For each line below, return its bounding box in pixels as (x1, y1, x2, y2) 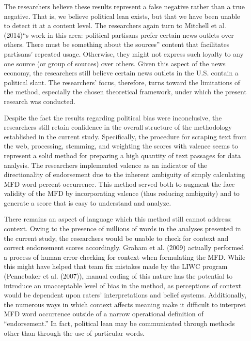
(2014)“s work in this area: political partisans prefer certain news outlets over (4, 30, 234, 40)
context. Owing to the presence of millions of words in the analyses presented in (4, 223, 241, 234)
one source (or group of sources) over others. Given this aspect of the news (4, 58, 226, 68)
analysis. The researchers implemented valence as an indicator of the (4, 160, 207, 170)
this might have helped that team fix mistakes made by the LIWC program (4, 261, 228, 271)
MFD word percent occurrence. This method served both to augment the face (4, 178, 235, 189)
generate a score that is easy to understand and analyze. (4, 197, 171, 208)
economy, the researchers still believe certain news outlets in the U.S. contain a (4, 68, 238, 78)
